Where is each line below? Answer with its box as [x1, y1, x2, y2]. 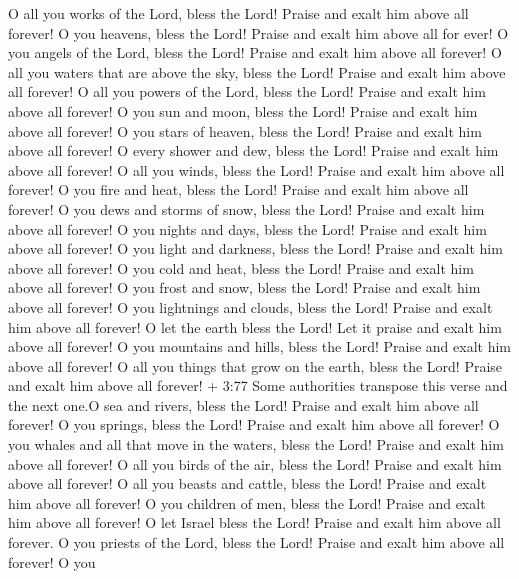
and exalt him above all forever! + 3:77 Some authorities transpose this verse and [8, 375, 508, 396]
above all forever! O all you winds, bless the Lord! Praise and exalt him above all [8, 159, 505, 180]
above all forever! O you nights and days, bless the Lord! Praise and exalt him [8, 218, 487, 239]
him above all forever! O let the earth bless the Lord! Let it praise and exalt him [8, 316, 502, 337]
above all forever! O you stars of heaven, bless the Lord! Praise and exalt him [8, 120, 482, 141]
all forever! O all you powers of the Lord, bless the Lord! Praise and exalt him [8, 81, 486, 102]
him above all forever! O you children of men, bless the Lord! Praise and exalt [8, 492, 486, 513]
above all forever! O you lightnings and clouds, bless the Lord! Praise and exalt [8, 296, 493, 317]
